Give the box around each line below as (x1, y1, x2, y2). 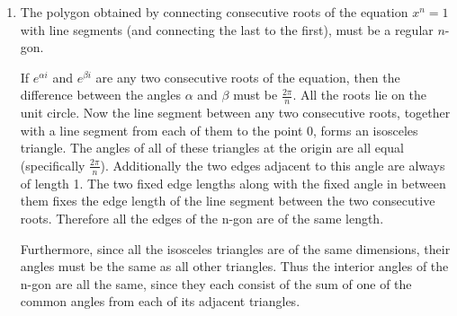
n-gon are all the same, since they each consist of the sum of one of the (20, 274, 412, 293)
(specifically (20, 155, 85, 174)
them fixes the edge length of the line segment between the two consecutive (20, 191, 435, 210)
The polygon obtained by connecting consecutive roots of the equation (20, 3, 408, 21)
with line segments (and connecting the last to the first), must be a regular (20, 20, 434, 39)
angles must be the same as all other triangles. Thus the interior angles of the (20, 257, 449, 276)
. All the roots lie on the (292, 85, 427, 104)
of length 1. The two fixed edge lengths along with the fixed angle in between (20, 173, 446, 192)
